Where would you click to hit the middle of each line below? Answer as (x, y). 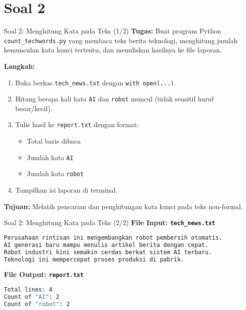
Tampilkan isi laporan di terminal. (66, 190)
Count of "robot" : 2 (37, 304)
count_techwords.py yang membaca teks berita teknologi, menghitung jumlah (121, 40)
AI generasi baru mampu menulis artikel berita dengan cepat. (106, 245)
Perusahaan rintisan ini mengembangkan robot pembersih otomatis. (113, 237)
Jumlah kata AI (50, 157)
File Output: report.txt (44, 274)
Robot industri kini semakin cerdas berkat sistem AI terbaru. (108, 252)
